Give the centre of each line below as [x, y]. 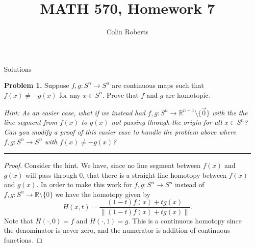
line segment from [31, 122]
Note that [19, 220]
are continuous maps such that [158, 85]
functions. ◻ [23, 239]
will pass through [51, 175]
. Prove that [121, 95]
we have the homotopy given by [103, 194]
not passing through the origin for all [166, 122]
